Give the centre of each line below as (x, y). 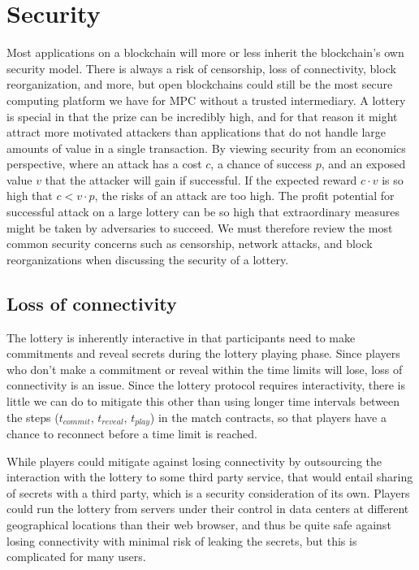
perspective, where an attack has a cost (104, 164)
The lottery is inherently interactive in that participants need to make (181, 337)
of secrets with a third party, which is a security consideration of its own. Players (208, 492)
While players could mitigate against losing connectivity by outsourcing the (194, 461)
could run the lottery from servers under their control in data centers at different (208, 509)
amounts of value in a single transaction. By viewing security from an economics (206, 148)
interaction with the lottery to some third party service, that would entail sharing (210, 477)
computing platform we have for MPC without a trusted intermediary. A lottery (206, 100)
